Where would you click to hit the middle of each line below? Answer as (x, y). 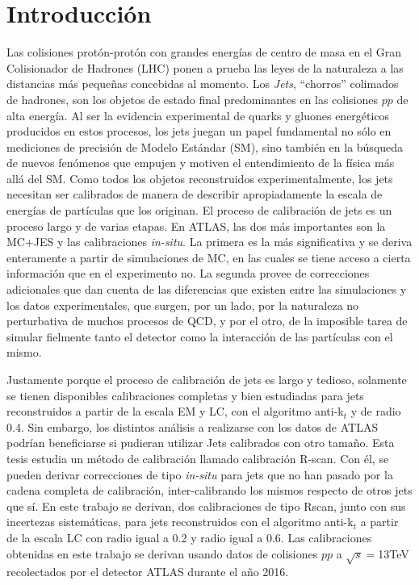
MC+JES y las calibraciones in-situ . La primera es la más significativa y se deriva (209, 242)
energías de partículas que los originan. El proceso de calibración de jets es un (199, 210)
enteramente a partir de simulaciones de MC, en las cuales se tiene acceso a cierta (209, 257)
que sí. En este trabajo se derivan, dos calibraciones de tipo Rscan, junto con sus (206, 506)
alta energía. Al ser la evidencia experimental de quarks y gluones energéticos (198, 115)
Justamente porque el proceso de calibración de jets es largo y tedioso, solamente (207, 379)
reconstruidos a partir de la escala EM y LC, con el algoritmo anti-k (175, 411)
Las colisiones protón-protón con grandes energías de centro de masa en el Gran (204, 52)
